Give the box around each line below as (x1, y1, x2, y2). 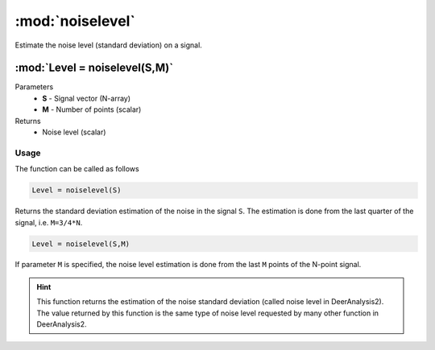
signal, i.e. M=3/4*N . (14, 217, 83, 227)
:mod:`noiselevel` (14, 12, 136, 30)
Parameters (14, 82, 54, 92)
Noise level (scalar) (42, 127, 106, 137)
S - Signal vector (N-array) (42, 93, 131, 103)
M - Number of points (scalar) (42, 105, 142, 114)
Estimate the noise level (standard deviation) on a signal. (14, 40, 203, 50)
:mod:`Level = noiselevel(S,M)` (14, 61, 173, 75)
